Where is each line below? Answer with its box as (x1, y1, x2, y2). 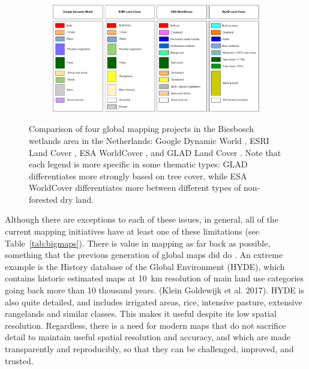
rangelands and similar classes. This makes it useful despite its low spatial (5, 307, 277, 320)
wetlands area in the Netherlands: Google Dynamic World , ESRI (29, 134, 269, 146)
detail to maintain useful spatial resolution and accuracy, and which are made (5, 331, 290, 343)
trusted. (5, 354, 34, 367)
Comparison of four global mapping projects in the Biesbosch (29, 122, 254, 135)
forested (29, 193, 58, 205)
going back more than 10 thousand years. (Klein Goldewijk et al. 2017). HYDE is (5, 284, 304, 296)
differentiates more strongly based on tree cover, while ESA (29, 169, 247, 182)
